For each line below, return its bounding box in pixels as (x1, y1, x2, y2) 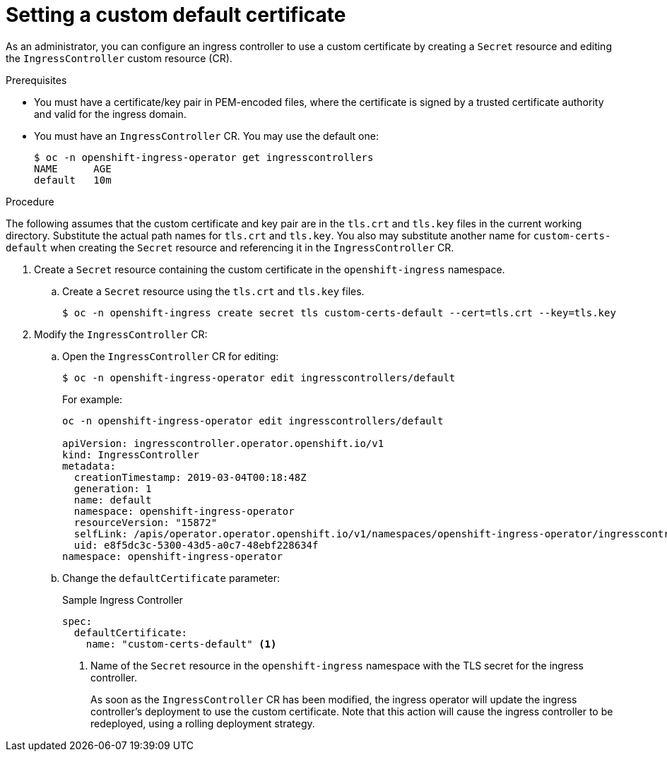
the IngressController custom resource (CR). (6, 52, 232, 64)
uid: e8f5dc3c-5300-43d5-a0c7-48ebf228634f (73, 539, 319, 551)
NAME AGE (34, 162, 112, 174)
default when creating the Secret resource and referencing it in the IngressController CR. (6, 241, 454, 254)
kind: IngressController (62, 448, 199, 460)
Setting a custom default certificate (6, 3, 346, 27)
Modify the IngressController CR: (34, 328, 208, 340)
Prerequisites (6, 73, 67, 86)
